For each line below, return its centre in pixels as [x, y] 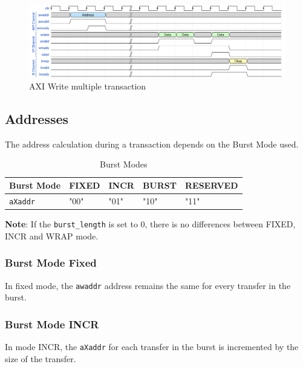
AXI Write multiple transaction [88, 86]
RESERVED [211, 185]
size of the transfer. [41, 358]
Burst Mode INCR [52, 324]
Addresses [37, 119]
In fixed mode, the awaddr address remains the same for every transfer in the [148, 285]
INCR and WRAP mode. [52, 235]
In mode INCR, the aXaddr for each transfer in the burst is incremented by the [152, 346]
